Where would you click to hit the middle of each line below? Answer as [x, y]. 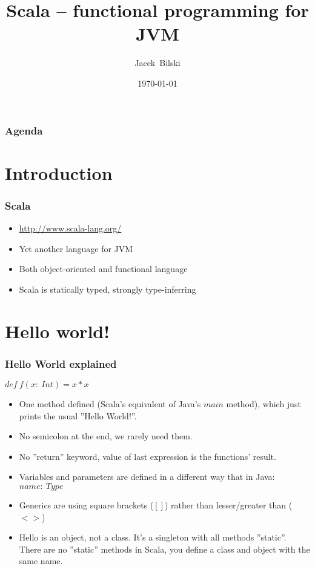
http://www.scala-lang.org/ [70, 228]
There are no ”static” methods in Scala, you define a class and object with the [164, 549]
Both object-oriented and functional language [103, 269]
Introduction [59, 172]
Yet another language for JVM [76, 248]
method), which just [264, 403]
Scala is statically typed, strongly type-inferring [108, 289]
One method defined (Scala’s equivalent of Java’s [110, 403]
